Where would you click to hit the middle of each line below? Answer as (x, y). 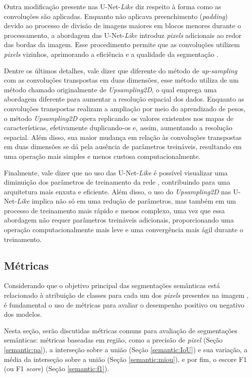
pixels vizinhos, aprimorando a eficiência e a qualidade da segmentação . (111, 54)
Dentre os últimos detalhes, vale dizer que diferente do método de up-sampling (121, 70)
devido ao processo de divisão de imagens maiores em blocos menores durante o (123, 26)
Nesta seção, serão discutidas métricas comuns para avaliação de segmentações (121, 330)
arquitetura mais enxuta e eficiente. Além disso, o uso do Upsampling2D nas (117, 191)
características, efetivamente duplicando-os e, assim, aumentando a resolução (118, 128)
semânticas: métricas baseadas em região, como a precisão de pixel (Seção (113, 340)
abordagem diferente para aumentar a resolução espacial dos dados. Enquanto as (124, 99)
